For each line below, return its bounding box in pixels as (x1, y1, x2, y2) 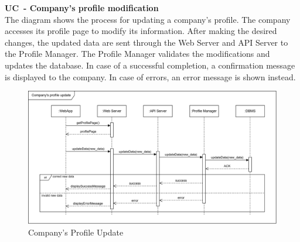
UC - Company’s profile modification (5, 2, 159, 13)
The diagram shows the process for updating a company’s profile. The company (5, 13, 291, 25)
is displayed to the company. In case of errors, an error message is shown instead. (5, 70, 296, 83)
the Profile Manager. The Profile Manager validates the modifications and (5, 47, 270, 60)
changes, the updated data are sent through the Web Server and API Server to (5, 36, 288, 48)
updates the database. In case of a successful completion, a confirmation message (5, 59, 295, 71)
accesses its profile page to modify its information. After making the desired (5, 25, 277, 37)
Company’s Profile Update (28, 226, 124, 238)
